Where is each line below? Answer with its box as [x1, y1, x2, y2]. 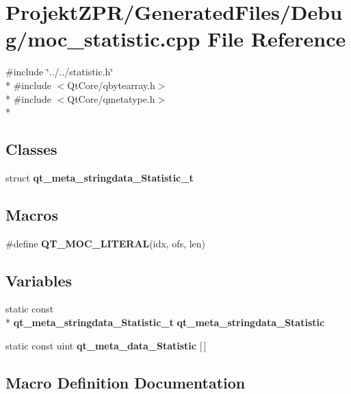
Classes [5, 138, 57, 160]
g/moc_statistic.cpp [5, 25, 200, 53]
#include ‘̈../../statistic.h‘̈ [5, 64, 114, 79]
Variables [5, 269, 73, 291]
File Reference [207, 25, 346, 53]
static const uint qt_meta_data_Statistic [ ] [5, 338, 207, 352]
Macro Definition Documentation [5, 371, 246, 393]
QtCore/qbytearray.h [67, 77, 155, 92]
